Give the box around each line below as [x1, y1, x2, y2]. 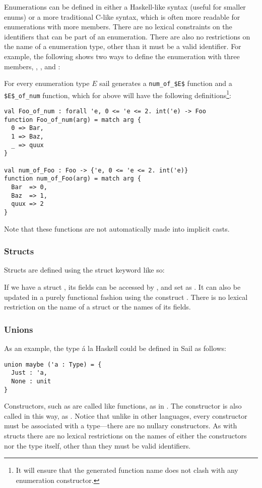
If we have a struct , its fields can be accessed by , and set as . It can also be [4, 282, 241, 292]
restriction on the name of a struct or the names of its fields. [4, 301, 191, 312]
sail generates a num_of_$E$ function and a [99, 78, 232, 88]
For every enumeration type [4, 78, 90, 88]
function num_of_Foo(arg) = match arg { [4, 175, 142, 183]
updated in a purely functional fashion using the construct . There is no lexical [4, 291, 248, 302]
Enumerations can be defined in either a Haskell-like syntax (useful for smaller [4, 2, 246, 12]
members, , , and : [4, 61, 60, 71]
